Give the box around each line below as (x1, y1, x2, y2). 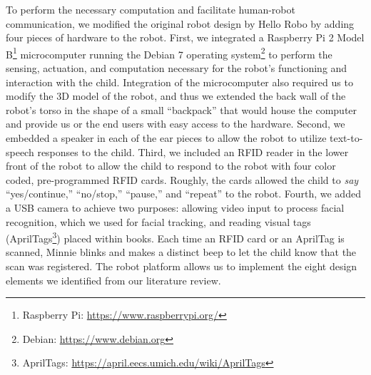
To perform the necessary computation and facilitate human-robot (6, 2, 295, 16)
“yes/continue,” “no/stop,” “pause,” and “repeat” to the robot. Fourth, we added (6, 186, 361, 201)
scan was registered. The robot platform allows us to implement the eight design (6, 259, 357, 273)
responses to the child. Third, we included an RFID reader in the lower (37, 144, 349, 159)
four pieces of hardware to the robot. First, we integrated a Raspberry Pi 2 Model (6, 30, 365, 45)
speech (6, 144, 34, 159)
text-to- (330, 130, 363, 145)
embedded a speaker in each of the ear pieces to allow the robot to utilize (6, 130, 327, 145)
